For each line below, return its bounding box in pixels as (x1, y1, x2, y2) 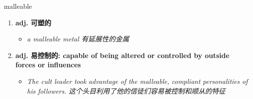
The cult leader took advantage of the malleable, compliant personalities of (27, 76, 248, 86)
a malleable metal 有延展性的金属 (27, 34, 129, 44)
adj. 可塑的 (15, 17, 52, 27)
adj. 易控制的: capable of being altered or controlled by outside (15, 50, 230, 60)
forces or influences (15, 59, 81, 70)
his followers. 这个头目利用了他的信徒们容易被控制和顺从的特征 (27, 85, 226, 96)
